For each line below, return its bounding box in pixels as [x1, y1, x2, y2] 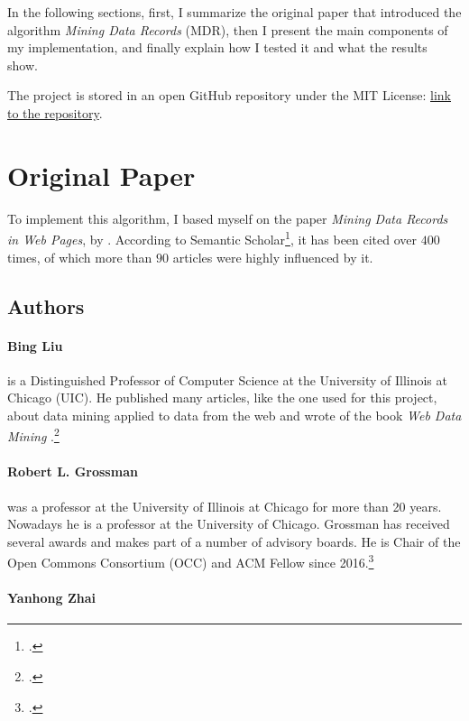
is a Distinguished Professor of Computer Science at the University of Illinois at [7, 370, 447, 389]
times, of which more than [7, 247, 152, 266]
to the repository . [7, 103, 103, 122]
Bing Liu [7, 336, 63, 355]
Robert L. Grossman [7, 462, 138, 481]
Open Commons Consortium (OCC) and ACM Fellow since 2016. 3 [7, 550, 374, 571]
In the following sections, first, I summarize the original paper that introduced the [7, 3, 462, 21]
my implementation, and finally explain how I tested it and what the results [7, 38, 428, 57]
